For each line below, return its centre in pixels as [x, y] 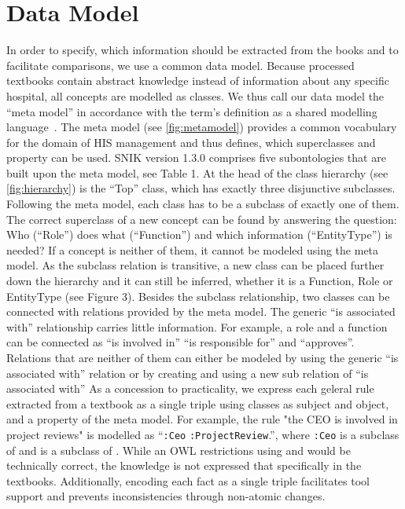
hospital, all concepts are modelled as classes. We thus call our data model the [195, 95]
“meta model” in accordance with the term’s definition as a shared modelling [192, 111]
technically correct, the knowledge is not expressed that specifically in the [184, 465]
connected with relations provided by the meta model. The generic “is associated [201, 311]
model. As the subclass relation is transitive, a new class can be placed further [195, 265]
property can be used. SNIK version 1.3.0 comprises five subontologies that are [196, 157]
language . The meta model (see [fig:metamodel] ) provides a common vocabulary [202, 127]
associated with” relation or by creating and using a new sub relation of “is [188, 373]
